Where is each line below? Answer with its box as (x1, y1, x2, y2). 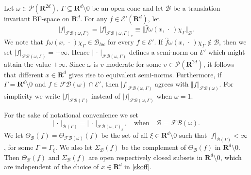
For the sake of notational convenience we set (4, 110, 138, 119)
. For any (80, 14, 107, 23)
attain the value (4, 58, 51, 69)
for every (108, 37, 134, 47)
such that (179, 130, 207, 140)
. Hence (67, 46, 90, 57)
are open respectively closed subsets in (88, 152, 203, 162)
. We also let (55, 142, 93, 152)
